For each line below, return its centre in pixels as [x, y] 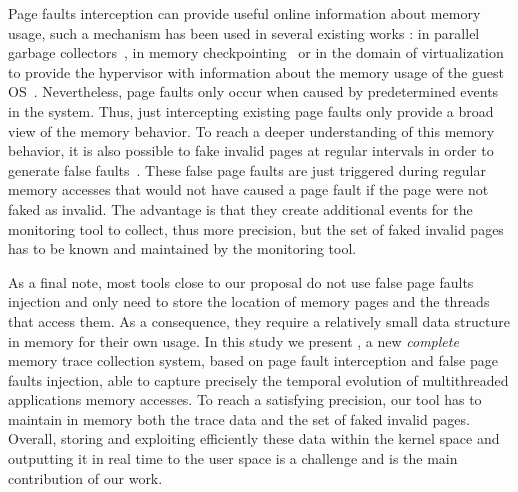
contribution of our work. [85, 477]
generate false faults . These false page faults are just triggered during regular [247, 169]
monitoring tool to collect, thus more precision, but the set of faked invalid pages [256, 228]
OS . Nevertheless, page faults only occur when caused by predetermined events [253, 91]
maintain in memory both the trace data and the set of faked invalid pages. [239, 418]
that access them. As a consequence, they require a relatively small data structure [259, 320]
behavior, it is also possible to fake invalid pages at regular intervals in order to [251, 150]
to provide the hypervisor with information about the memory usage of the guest [256, 71]
